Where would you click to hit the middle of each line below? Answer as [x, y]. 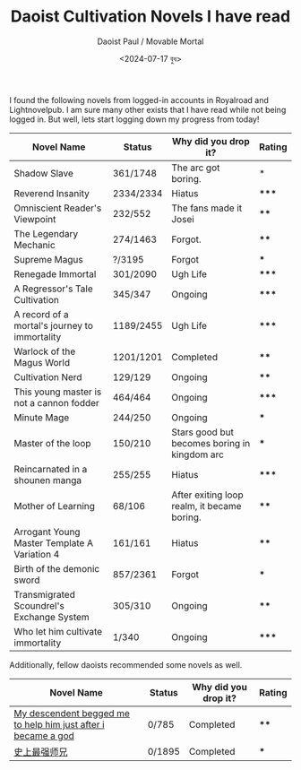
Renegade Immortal [55, 273]
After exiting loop [207, 495]
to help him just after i [59, 724]
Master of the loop [52, 443]
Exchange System [52, 617]
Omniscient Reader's [58, 208]
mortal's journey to [54, 325]
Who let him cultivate [58, 631]
